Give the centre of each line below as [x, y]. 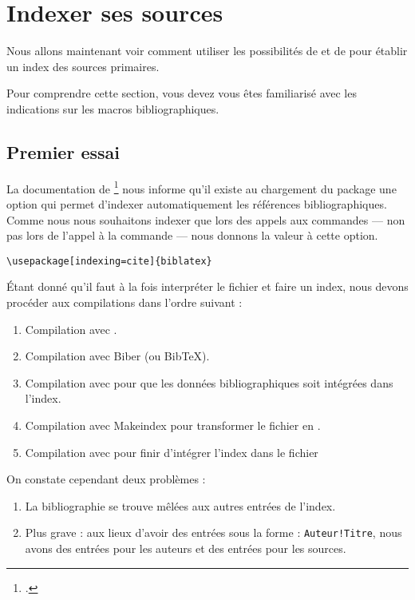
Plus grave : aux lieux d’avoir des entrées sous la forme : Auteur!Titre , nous [213, 532]
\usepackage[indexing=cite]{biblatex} [109, 261]
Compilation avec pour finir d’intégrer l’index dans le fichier [172, 452]
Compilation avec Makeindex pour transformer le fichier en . [173, 425]
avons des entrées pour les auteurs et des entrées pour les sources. [186, 548]
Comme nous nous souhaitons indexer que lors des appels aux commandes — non [206, 219]
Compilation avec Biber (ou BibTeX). [117, 356]
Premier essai [63, 151]
